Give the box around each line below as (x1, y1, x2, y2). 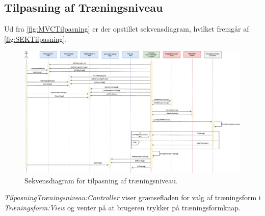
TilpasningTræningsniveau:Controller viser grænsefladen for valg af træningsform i (4, 192, 261, 203)
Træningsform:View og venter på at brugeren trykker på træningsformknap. (4, 202, 241, 212)
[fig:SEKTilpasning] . (4, 33, 67, 44)
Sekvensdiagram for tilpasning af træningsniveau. (24, 175, 178, 185)
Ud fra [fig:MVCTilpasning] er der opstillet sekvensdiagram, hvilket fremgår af (4, 23, 249, 34)
